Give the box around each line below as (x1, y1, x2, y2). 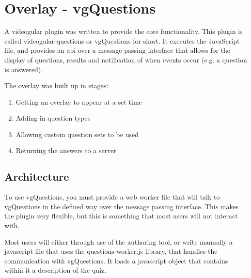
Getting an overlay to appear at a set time (16, 96, 142, 107)
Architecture (4, 169, 69, 184)
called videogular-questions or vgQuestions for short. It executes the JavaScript (4, 35, 240, 46)
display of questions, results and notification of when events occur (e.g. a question (4, 54, 247, 64)
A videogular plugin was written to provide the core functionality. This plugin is (4, 26, 243, 36)
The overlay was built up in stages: (4, 80, 109, 91)
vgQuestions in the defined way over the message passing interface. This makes (4, 201, 239, 211)
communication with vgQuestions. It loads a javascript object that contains (4, 255, 228, 265)
